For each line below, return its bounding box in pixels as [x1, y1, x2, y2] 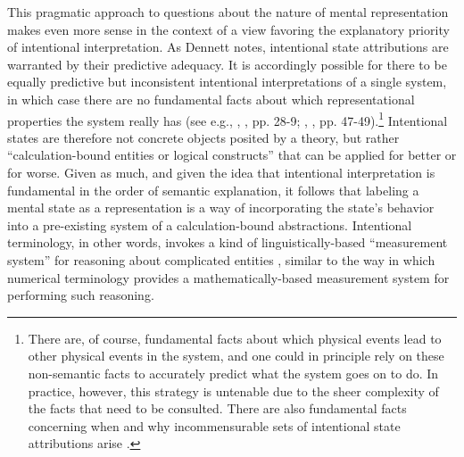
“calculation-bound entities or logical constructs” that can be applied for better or [7, 145, 457, 164]
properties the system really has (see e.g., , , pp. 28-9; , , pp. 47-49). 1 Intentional [7, 108, 448, 129]
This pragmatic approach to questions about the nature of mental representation [7, 3, 449, 21]
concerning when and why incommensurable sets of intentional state [28, 416, 401, 435]
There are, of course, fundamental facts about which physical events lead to [28, 328, 442, 347]
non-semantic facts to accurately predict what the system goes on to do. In [28, 363, 439, 382]
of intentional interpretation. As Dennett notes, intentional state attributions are [7, 37, 449, 56]
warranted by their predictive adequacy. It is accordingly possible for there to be [7, 54, 447, 73]
